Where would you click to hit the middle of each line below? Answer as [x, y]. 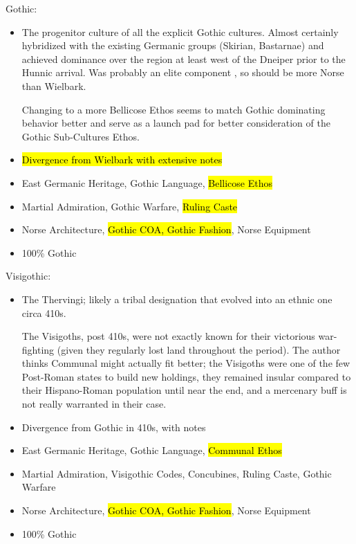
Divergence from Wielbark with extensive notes [122, 160]
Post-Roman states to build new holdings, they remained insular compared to [186, 376]
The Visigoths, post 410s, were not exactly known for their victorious [168, 336]
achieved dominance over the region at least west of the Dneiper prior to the [184, 58]
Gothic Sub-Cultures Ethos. [81, 136]
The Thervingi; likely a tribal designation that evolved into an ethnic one [177, 299]
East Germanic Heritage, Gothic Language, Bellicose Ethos [147, 182]
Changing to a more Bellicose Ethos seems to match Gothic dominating [174, 109]
